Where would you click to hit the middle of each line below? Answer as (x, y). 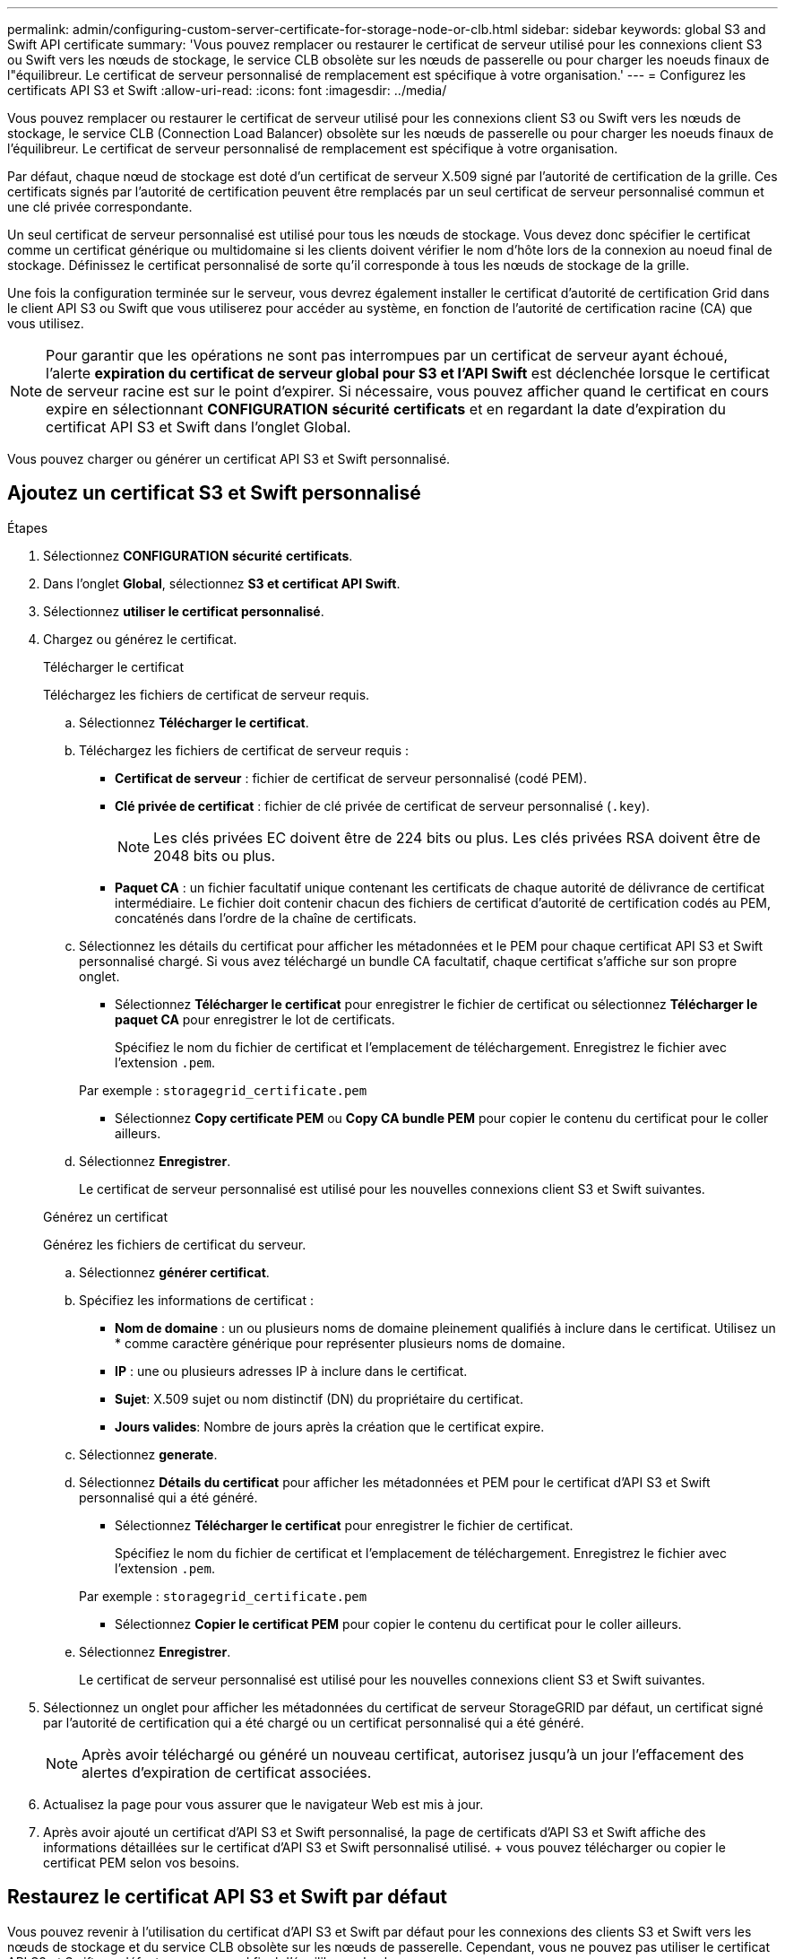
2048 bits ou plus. (215, 855)
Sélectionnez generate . (148, 1454)
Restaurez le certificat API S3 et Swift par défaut (227, 1897)
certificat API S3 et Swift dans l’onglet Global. (198, 427)
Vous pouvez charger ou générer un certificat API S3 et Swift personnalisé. (229, 459)
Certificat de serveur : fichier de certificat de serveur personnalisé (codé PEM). (351, 778)
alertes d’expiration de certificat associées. (227, 1772)
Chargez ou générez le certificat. (140, 639)
